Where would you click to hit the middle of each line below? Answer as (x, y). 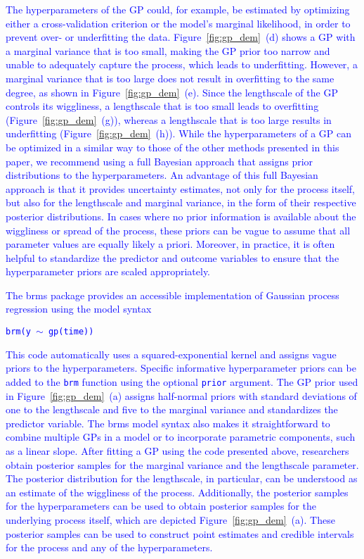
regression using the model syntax (79, 309)
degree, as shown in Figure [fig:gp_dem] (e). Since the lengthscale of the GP (172, 92)
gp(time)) (71, 332)
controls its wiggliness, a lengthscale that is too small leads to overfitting (162, 106)
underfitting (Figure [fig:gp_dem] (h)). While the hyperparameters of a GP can (179, 133)
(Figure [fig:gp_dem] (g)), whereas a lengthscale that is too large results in (169, 119)
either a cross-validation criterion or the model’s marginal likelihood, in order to (178, 23)
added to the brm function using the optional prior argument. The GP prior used (182, 381)
